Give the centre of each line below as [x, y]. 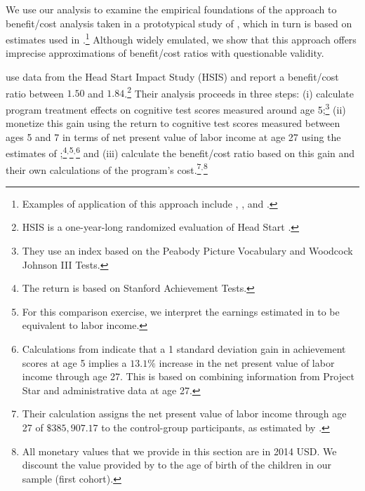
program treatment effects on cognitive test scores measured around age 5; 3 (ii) [176, 108]
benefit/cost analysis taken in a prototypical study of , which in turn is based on [179, 23]
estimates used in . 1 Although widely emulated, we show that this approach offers [181, 38]
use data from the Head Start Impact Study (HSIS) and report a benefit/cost [172, 77]
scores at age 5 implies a [74, 362]
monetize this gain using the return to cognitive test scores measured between [173, 123]
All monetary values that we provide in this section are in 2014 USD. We [179, 451]
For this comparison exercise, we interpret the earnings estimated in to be [181, 311]
